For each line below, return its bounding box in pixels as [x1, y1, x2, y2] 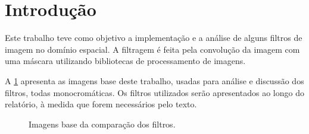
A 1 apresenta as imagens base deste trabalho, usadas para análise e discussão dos [5, 74, 304, 87]
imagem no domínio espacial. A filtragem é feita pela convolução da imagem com [5, 43, 300, 55]
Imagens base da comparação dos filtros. [29, 117, 176, 130]
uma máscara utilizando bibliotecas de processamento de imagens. [5, 55, 246, 67]
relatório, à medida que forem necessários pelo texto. [5, 98, 197, 110]
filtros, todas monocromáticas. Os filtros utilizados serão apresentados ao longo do [5, 86, 304, 98]
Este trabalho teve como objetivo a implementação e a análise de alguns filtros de [5, 31, 302, 44]
